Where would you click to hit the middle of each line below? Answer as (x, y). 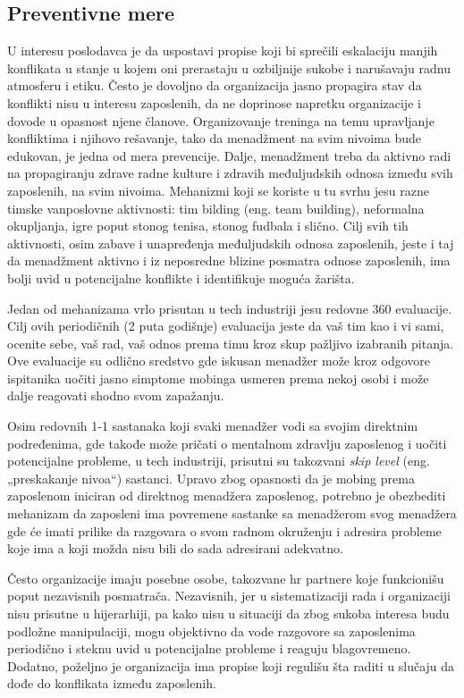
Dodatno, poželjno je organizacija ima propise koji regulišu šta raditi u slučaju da (231, 665)
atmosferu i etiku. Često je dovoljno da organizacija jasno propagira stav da (215, 85)
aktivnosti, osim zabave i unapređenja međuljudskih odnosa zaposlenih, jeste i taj (231, 243)
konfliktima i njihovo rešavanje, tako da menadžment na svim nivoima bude (214, 138)
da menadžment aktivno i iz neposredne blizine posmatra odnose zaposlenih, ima (229, 261)
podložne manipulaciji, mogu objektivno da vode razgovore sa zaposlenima (211, 631)
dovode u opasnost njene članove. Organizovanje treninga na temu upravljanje (221, 120)
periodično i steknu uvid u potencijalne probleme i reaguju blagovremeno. (209, 648)
